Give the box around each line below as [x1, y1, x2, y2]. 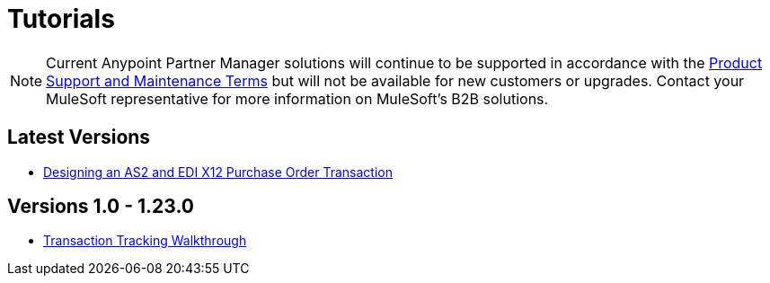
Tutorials [7, 4, 115, 34]
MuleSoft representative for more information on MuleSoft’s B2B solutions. [46, 89, 549, 108]
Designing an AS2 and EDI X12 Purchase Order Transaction [43, 164, 393, 180]
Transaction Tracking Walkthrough [43, 233, 247, 249]
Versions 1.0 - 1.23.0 [7, 195, 194, 218]
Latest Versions [7, 126, 151, 149]
